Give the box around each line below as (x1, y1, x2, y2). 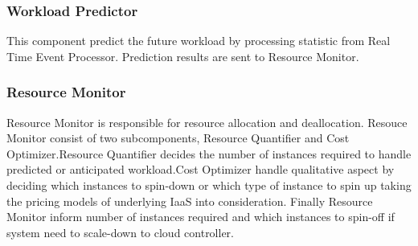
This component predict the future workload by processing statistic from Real (6, 32, 391, 49)
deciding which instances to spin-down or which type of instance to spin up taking (6, 177, 412, 193)
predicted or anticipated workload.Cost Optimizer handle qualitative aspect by (6, 161, 395, 178)
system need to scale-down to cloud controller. (6, 223, 234, 240)
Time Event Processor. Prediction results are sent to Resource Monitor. (6, 47, 359, 64)
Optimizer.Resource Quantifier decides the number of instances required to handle (6, 145, 412, 162)
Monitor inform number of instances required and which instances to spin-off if (6, 208, 395, 225)
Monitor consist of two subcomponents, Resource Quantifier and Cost (6, 129, 350, 146)
